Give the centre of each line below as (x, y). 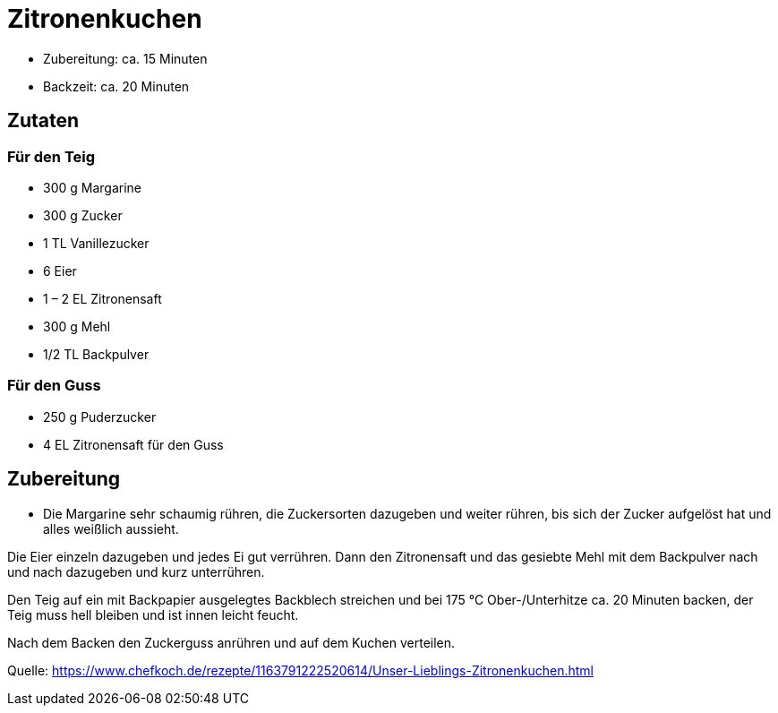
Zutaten (43, 121)
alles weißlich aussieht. (111, 528)
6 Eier (60, 271)
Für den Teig (51, 156)
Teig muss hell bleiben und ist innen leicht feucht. (153, 614)
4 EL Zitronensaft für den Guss (133, 444)
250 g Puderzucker (100, 417)
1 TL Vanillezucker (96, 243)
